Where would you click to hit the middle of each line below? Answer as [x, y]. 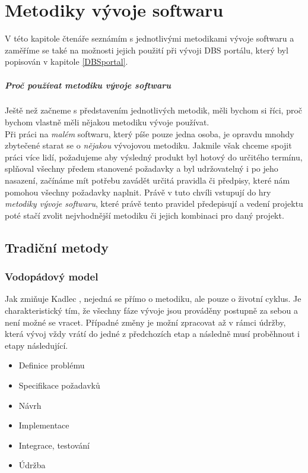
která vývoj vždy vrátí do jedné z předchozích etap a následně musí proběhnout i [152, 334]
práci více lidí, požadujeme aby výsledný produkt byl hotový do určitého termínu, [154, 157]
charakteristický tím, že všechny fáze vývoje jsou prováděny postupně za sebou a [151, 310]
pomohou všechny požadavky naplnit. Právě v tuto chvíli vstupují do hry [138, 192]
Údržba [32, 465]
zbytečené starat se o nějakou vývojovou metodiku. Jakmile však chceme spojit [148, 145]
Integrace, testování [54, 445]
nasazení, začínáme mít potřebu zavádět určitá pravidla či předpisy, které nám [147, 180]
